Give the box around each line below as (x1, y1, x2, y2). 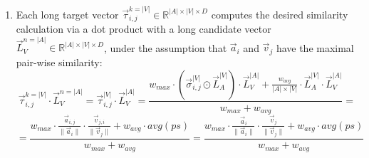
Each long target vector (16, 6, 119, 21)
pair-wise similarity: (16, 54, 103, 69)
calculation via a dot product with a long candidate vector (16, 21, 271, 36)
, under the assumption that (103, 40, 227, 55)
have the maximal (276, 40, 354, 55)
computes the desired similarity (211, 6, 348, 21)
